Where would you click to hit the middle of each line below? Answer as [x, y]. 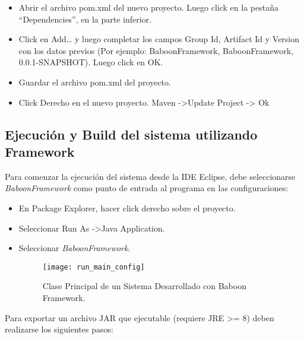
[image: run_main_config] [94, 267]
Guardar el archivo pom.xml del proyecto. [95, 82]
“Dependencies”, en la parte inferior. [85, 19]
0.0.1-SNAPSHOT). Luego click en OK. [91, 62]
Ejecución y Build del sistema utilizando [131, 134]
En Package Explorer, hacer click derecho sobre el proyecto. [127, 207]
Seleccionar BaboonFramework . [75, 248]
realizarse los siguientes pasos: [59, 329]
